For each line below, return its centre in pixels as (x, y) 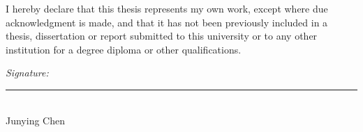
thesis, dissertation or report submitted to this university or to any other (162, 36)
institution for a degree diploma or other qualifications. (124, 49)
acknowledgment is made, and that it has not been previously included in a (167, 22)
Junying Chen (35, 120)
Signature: (27, 73)
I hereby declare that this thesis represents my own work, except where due (167, 8)
